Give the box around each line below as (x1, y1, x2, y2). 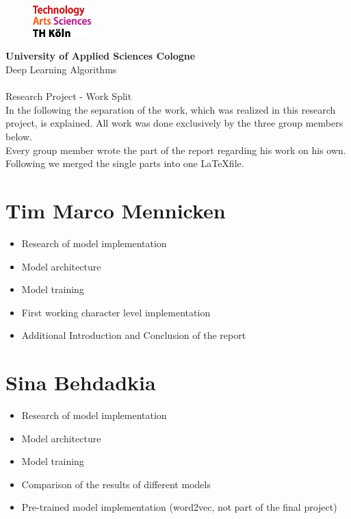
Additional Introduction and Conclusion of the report (21, 328, 246, 342)
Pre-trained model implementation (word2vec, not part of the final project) (21, 500, 337, 514)
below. (5, 129, 32, 144)
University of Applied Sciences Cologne (5, 49, 196, 63)
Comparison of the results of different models (21, 477, 211, 491)
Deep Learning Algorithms (5, 62, 117, 77)
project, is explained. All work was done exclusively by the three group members (5, 116, 343, 130)
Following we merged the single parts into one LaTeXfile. (5, 156, 244, 170)
